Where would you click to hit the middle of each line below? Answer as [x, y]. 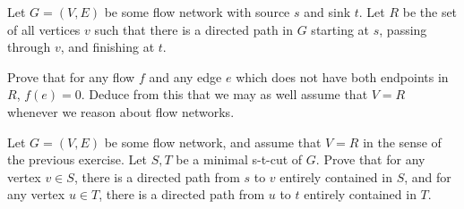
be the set [430, 12]
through [29, 47]
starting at [340, 29]
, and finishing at [107, 47]
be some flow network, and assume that [213, 142]
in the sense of [402, 142]
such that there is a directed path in [194, 29]
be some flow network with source [197, 12]
